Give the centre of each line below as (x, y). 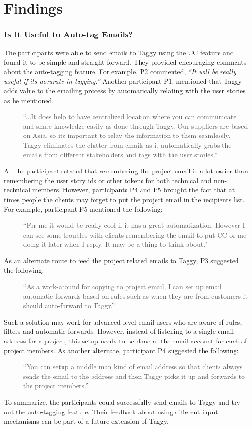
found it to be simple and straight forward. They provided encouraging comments (125, 62)
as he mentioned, (29, 100)
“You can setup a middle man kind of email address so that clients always (133, 367)
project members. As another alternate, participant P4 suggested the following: (121, 350)
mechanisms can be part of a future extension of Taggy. (86, 421)
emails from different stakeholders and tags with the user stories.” (120, 154)
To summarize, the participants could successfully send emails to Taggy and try (122, 402)
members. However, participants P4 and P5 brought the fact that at (134, 190)
